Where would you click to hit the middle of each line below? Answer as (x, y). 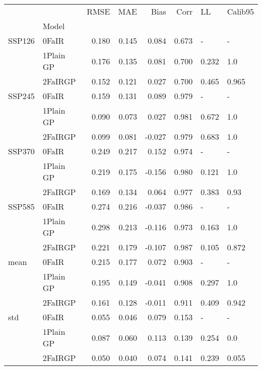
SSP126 (21, 40)
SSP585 (21, 206)
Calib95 (240, 11)
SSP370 (21, 151)
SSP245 (21, 96)
